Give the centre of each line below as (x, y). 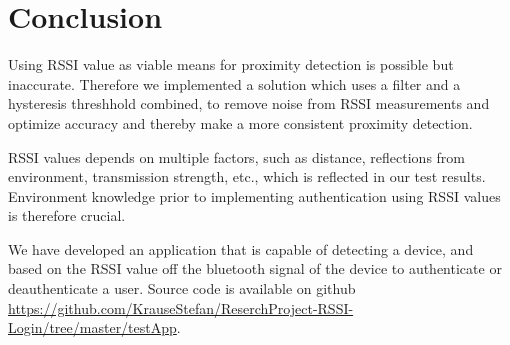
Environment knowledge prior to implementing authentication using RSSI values (254, 195)
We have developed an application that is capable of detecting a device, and (241, 248)
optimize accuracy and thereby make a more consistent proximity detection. (240, 122)
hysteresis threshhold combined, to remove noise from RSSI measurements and (249, 103)
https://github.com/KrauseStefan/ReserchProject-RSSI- (181, 307)
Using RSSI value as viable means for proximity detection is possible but (231, 64)
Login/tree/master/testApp (92, 327)
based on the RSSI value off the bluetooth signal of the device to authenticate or (255, 268)
